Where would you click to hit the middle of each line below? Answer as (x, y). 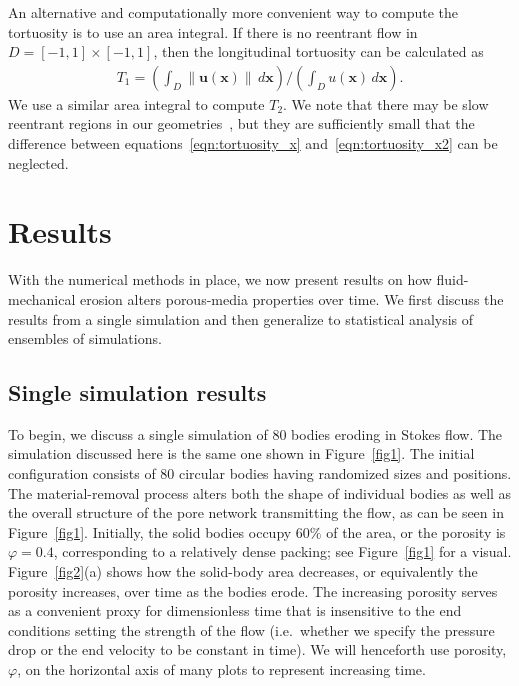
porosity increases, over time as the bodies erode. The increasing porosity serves (253, 590)
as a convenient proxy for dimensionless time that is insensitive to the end (235, 610)
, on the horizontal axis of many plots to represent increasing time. (221, 669)
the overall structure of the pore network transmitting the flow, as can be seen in (256, 512)
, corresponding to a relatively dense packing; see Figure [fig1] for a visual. (282, 551)
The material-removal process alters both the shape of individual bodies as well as (260, 492)
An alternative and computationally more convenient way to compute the (233, 12)
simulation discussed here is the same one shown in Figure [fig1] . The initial (241, 453)
